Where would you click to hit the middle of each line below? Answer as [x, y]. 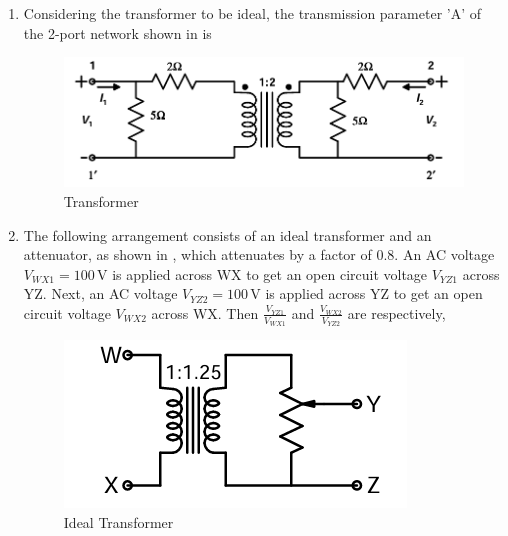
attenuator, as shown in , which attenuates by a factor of [197, 254]
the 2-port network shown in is [117, 32]
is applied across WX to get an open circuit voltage [270, 273]
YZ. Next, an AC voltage [100, 293]
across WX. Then [205, 312]
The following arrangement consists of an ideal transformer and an [227, 234]
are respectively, [396, 312]
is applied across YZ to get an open [374, 293]
